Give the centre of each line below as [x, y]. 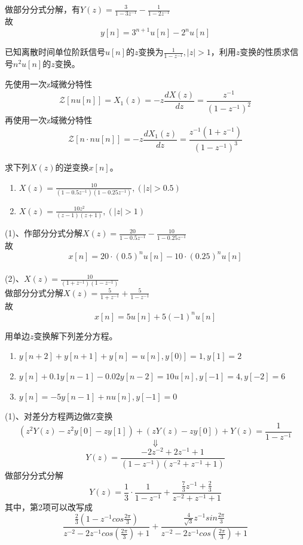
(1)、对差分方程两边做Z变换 [59, 416]
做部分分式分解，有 [42, 9]
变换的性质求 [265, 52]
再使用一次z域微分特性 [49, 120]
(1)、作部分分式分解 [44, 233]
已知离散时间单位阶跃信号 [55, 52]
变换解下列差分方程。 [76, 335]
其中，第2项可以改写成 [49, 506]
